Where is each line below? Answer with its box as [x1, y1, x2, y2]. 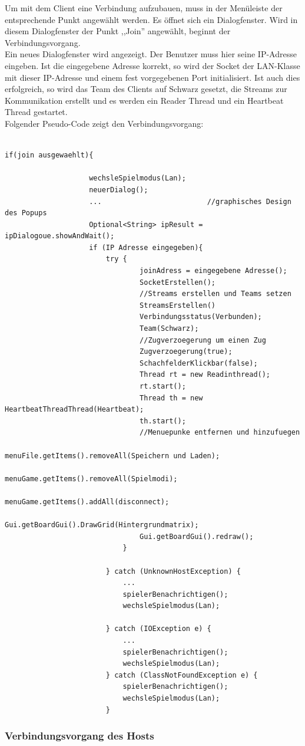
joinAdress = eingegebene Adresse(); [140, 267, 287, 275]
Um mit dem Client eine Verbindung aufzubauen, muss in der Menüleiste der [5, 2, 283, 14]
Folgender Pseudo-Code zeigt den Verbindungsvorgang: [5, 117, 204, 129]
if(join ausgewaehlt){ [5, 151, 94, 160]
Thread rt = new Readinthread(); [140, 370, 271, 379]
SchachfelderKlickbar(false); [140, 359, 258, 367]
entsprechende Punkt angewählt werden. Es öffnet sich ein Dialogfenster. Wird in [5, 13, 298, 25]
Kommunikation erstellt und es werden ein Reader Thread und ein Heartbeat [5, 94, 284, 106]
